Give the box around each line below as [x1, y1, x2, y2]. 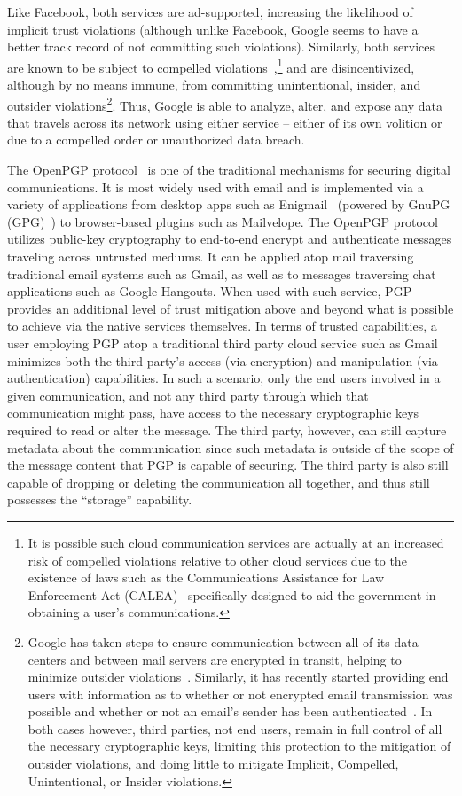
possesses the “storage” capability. [7, 490, 192, 509]
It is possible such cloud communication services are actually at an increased [27, 533, 444, 551]
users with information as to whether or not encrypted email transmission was [27, 684, 453, 703]
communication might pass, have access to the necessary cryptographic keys [7, 403, 419, 422]
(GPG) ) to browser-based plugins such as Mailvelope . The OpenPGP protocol [7, 212, 438, 230]
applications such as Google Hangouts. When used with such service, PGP [7, 282, 412, 300]
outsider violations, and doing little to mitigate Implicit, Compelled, [27, 754, 399, 773]
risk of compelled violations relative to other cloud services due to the [27, 550, 407, 569]
